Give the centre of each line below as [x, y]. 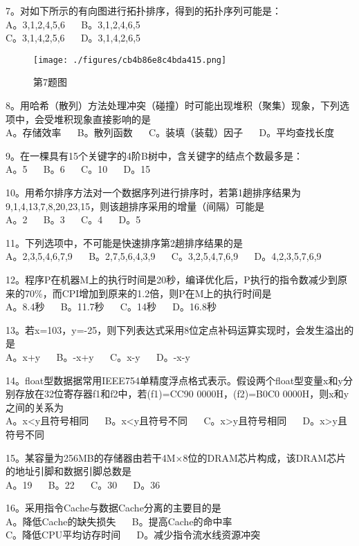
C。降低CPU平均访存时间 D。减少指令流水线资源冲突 [133, 535]
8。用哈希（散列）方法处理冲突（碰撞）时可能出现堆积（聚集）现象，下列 [173, 105]
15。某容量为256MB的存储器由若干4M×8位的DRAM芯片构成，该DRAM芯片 [176, 457]
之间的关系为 [35, 407]
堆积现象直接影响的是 [102, 119]
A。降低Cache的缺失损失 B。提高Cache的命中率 [119, 521]
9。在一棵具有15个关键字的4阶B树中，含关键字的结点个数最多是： [154, 155]
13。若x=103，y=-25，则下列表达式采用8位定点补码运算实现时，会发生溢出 [175, 329]
